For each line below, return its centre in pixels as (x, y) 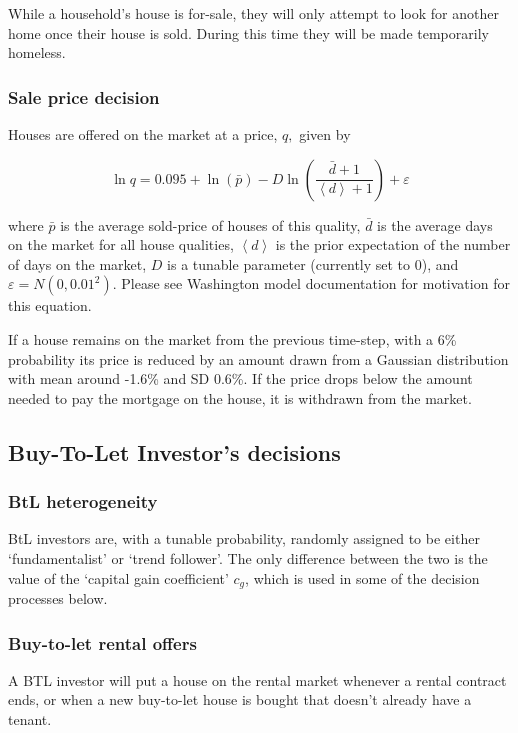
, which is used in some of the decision (362, 577)
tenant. (30, 718)
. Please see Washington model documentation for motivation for (311, 283)
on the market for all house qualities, (121, 244)
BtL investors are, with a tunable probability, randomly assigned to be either (244, 538)
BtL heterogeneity (83, 501)
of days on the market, (77, 263)
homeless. (37, 52)
